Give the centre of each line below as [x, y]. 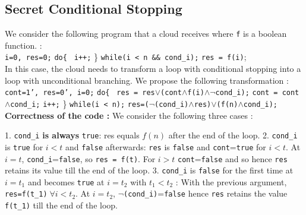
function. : [23, 45]
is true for [24, 146]
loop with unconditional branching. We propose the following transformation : [147, 80]
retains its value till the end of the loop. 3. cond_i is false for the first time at [149, 170]
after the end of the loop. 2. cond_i [233, 135]
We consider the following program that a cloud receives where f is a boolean [146, 34]
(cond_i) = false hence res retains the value [206, 193]
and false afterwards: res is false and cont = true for [166, 146]
